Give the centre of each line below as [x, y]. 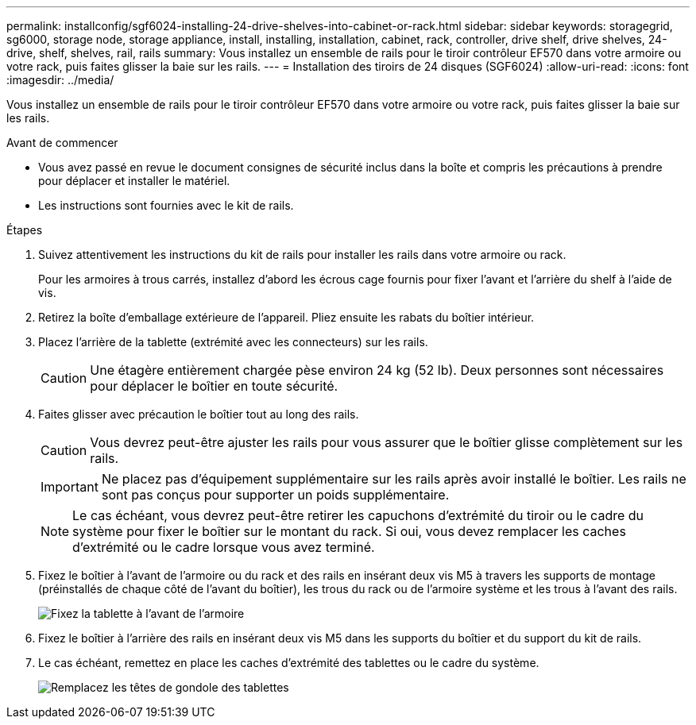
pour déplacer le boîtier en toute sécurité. [214, 386]
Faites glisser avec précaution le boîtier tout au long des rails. [199, 414]
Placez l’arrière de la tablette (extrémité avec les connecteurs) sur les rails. [233, 342]
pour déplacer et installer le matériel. [134, 181]
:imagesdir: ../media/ [60, 80]
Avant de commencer [62, 143]
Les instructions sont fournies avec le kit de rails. [166, 205]
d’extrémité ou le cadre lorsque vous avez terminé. [224, 547]
